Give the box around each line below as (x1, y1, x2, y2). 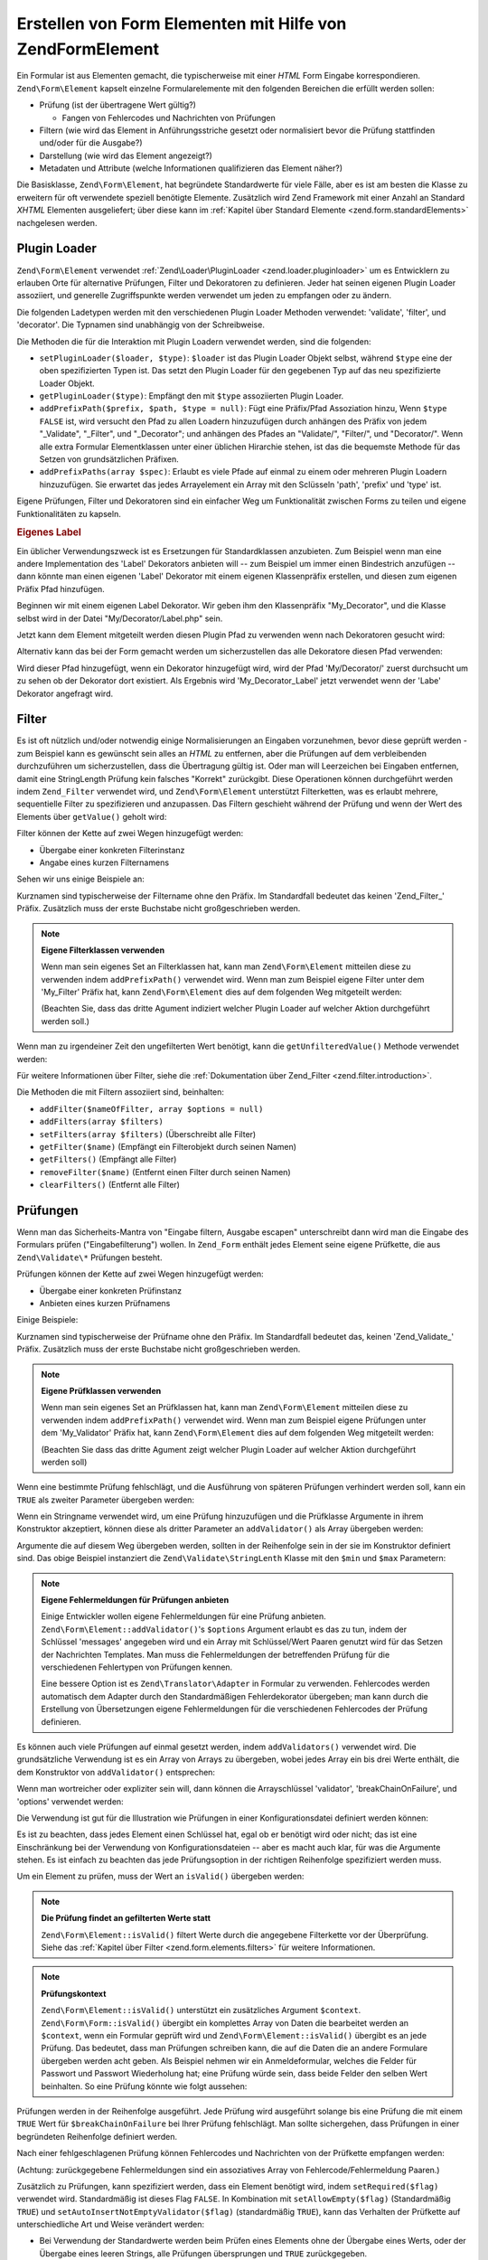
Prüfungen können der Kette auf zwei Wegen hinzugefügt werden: (16, 1268, 264, 1279)
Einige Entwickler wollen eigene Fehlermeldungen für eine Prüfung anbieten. (41, 1611, 326, 1622)
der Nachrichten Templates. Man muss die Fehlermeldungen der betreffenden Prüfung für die (41, 1649, 390, 1660)
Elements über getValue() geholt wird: (16, 811, 167, 822)
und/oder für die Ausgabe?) (39, 137, 144, 148)
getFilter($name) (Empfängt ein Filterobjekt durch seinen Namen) (39, 1141, 297, 1152)
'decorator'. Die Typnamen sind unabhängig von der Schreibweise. (16, 319, 266, 330)
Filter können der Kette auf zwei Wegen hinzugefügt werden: (16, 828, 244, 839)
